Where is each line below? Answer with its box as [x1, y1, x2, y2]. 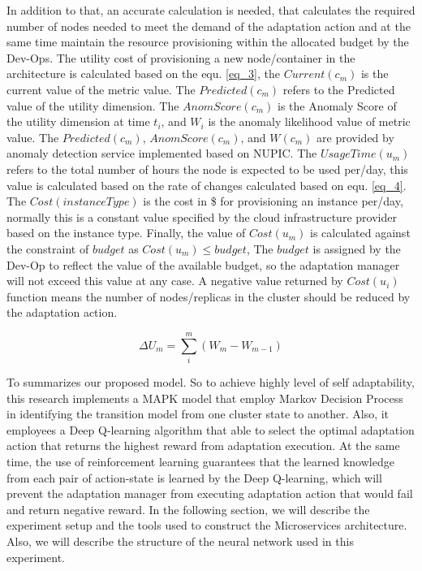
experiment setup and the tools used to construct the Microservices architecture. [6, 517, 407, 534]
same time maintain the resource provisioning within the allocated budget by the [6, 33, 409, 50]
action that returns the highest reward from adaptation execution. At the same [6, 437, 400, 454]
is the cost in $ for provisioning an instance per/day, [143, 192, 403, 210]
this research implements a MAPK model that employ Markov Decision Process [6, 389, 403, 406]
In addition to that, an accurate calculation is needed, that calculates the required [6, 2, 416, 18]
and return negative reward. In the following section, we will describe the [6, 500, 370, 517]
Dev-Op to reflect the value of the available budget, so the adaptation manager [6, 256, 400, 273]
